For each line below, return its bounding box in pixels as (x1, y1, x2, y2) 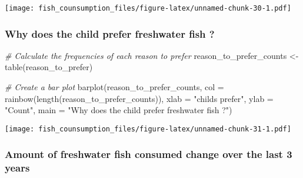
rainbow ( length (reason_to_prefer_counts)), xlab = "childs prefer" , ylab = (5, 92, 274, 104)
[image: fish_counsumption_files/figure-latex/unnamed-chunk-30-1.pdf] (5, 4, 291, 12)
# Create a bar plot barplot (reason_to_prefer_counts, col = (5, 81, 224, 93)
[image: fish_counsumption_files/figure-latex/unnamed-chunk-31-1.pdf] (5, 124, 291, 133)
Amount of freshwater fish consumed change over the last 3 (5, 147, 292, 161)
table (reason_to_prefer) (5, 61, 93, 73)
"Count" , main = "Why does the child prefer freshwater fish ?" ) (5, 104, 232, 116)
